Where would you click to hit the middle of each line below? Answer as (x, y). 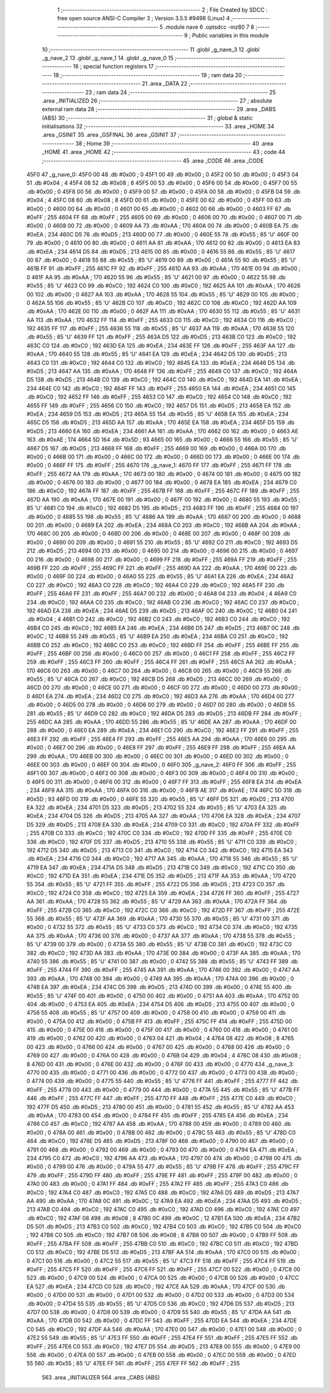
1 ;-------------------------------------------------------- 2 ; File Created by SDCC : (163, 10)
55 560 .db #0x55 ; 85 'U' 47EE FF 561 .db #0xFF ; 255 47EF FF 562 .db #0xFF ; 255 (133, 1364)
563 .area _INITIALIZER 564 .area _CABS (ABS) (101, 1377)
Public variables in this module (230, 35)
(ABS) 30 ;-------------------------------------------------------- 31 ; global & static (147, 118)
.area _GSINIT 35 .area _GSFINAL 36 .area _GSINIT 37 (109, 135)
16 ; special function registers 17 (113, 67)
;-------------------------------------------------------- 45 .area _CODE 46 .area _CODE (153, 160)
